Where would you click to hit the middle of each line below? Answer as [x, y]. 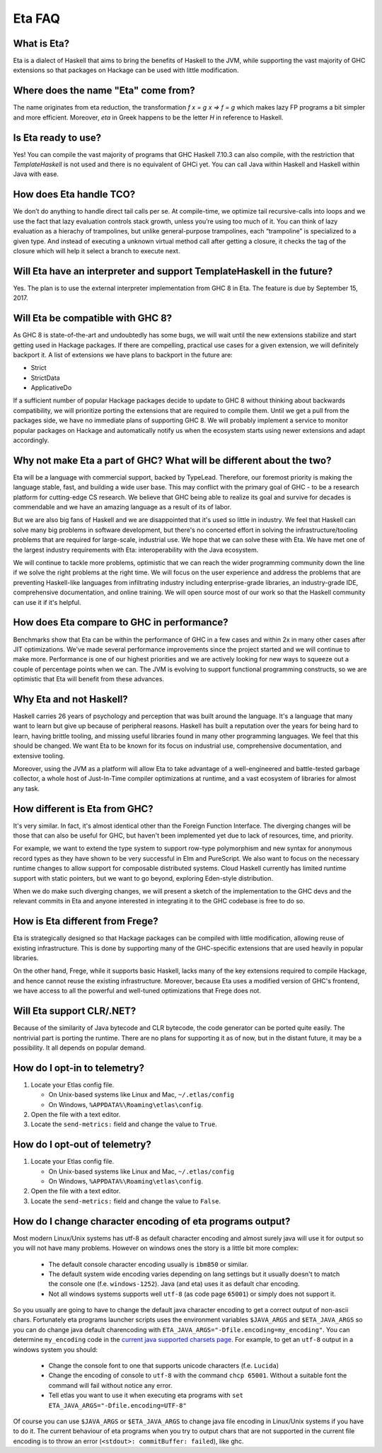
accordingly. [31, 440]
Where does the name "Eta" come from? [104, 91]
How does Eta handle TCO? [74, 195]
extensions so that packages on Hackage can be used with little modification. [126, 70]
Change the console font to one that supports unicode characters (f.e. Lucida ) [164, 1366]
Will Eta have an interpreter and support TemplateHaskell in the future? [173, 271]
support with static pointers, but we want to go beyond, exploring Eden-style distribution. [143, 878]
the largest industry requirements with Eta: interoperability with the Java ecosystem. [136, 550]
